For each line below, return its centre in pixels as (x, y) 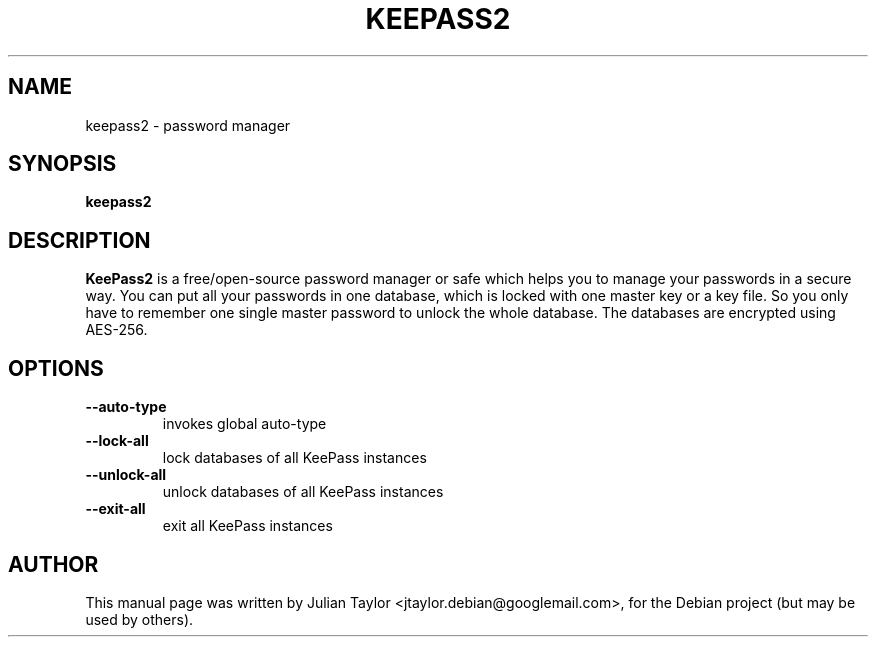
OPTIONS (56, 368)
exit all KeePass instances (247, 526)
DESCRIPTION (79, 240)
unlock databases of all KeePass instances (303, 492)
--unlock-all (126, 475)
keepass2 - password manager (188, 125)
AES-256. (116, 330)
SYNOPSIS (62, 164)
